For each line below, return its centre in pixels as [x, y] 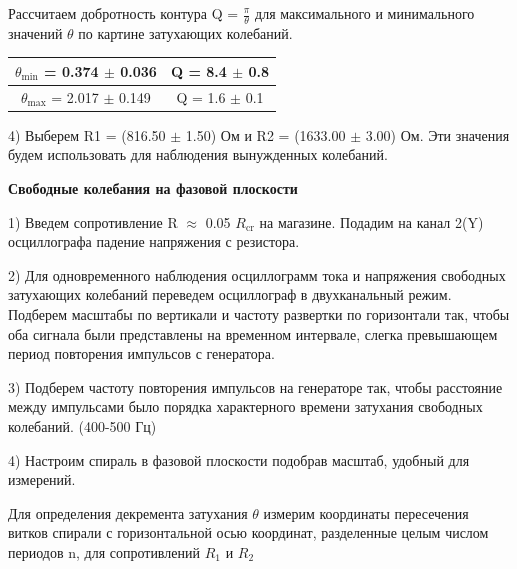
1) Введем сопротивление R [93, 221]
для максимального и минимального [365, 13]
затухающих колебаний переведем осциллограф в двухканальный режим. [230, 294]
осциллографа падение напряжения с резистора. [154, 241]
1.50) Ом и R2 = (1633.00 [265, 134]
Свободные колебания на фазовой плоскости [153, 188]
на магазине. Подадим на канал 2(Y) [371, 221]
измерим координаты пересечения [366, 512]
